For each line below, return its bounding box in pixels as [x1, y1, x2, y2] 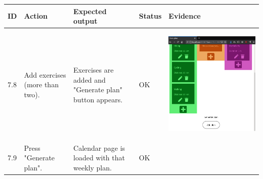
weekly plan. [73, 162, 112, 173]
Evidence [168, 11, 201, 21]
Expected [73, 6, 107, 16]
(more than [24, 79, 59, 90]
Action [24, 11, 48, 21]
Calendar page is [73, 142, 125, 153]
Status [139, 11, 162, 21]
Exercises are [73, 65, 114, 75]
